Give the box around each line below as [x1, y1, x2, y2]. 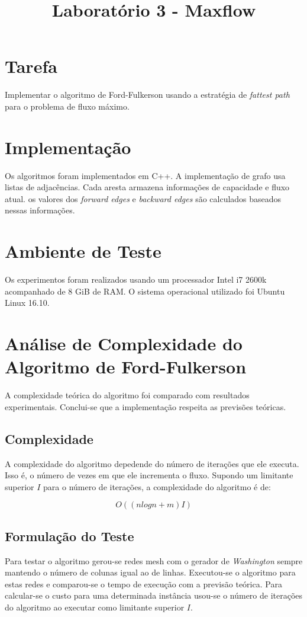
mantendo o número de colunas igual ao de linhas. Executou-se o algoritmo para [5, 566, 296, 578]
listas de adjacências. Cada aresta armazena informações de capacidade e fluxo [5, 181, 290, 193]
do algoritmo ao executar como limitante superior [5, 600, 185, 613]
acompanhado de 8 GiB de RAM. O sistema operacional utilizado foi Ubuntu [5, 284, 285, 297]
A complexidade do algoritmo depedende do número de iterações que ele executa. [5, 457, 299, 469]
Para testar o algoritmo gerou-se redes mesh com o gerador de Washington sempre [5, 554, 303, 567]
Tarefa [5, 54, 57, 78]
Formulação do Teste [5, 526, 134, 545]
